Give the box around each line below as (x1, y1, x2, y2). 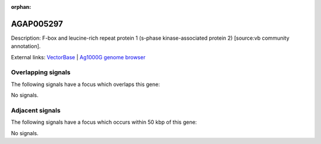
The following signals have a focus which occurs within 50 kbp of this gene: (11, 119, 197, 126)
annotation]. (11, 43, 41, 50)
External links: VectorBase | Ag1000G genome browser (11, 53, 146, 60)
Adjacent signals (11, 106, 61, 114)
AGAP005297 (11, 18, 64, 29)
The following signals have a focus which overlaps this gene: (11, 81, 160, 88)
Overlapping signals (11, 68, 71, 76)
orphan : (11, 4, 32, 10)
